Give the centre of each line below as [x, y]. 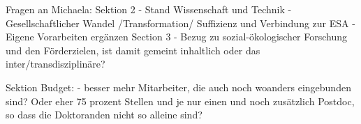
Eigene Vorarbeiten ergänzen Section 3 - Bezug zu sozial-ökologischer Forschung [177, 37]
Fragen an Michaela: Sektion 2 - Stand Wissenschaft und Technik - [149, 9]
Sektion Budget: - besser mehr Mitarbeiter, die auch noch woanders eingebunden [178, 87]
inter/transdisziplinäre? [56, 64]
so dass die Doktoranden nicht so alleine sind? [104, 115]
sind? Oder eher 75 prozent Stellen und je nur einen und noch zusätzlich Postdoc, [180, 101]
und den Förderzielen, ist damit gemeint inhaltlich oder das [133, 50]
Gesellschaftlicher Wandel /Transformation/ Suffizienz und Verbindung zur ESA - [180, 23]
